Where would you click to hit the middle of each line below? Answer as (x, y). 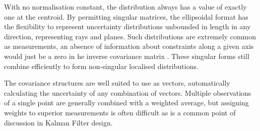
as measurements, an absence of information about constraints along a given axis (129, 46)
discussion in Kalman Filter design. (58, 122)
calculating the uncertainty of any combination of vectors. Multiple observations (128, 92)
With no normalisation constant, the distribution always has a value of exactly (125, 7)
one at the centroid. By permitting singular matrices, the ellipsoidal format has (126, 16)
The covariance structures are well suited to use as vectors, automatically (117, 83)
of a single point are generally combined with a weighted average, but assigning (126, 103)
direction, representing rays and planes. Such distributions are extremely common (130, 36)
